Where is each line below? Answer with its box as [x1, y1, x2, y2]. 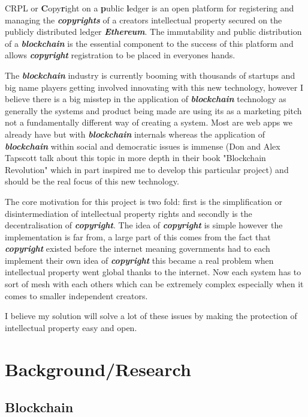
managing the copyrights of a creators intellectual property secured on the [5, 13, 282, 26]
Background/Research [5, 356, 191, 381]
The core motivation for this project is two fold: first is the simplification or [5, 195, 282, 207]
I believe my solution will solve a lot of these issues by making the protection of [5, 309, 297, 322]
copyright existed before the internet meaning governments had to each [5, 242, 270, 255]
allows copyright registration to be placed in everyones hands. [5, 49, 235, 61]
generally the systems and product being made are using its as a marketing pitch [5, 104, 302, 117]
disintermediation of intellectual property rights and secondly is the [5, 207, 252, 219]
